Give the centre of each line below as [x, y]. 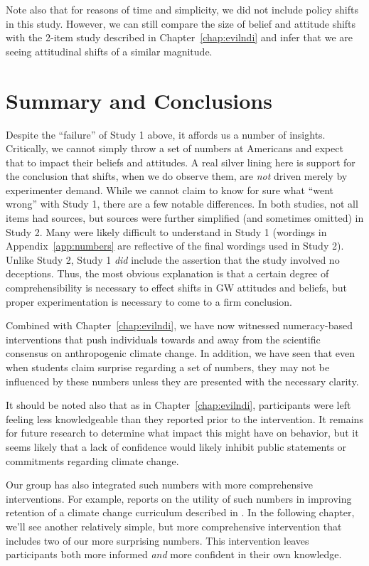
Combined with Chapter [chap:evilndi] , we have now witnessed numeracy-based [179, 325]
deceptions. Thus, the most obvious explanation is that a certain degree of [167, 273]
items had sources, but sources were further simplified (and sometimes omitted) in [185, 218]
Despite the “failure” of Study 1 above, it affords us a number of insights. [166, 134]
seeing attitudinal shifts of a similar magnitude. [109, 51]
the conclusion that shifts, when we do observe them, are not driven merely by [177, 176]
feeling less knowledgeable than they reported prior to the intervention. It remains [184, 418]
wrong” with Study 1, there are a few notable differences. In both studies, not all [182, 204]
